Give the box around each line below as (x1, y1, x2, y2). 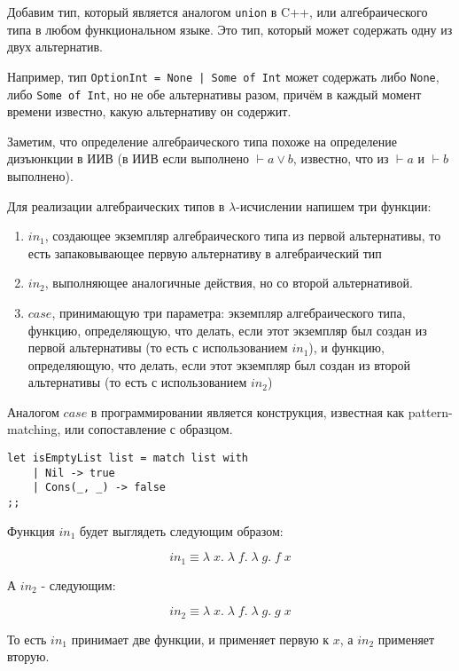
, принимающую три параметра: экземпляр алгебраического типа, (51, 303, 406, 321)
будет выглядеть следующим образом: (80, 521, 284, 540)
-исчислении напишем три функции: (236, 196, 432, 215)
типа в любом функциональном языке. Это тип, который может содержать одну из (7, 20, 453, 38)
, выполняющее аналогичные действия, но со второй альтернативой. (44, 273, 413, 292)
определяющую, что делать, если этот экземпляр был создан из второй (27, 355, 410, 374)
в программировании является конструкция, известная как (90, 402, 405, 421)
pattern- (408, 402, 453, 421)
